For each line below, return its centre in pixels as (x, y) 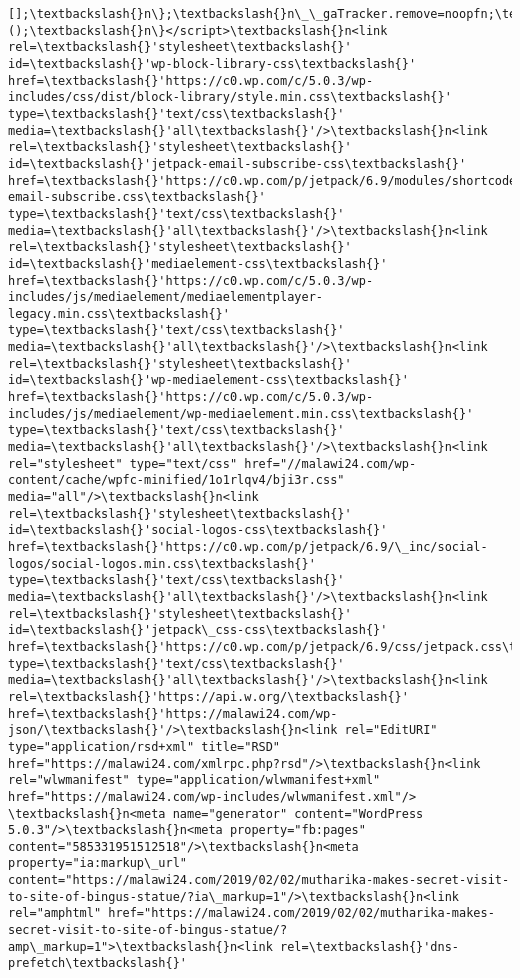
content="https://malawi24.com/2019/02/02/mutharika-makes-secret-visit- (259, 880)
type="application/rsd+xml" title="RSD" (144, 746)
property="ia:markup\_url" (97, 863)
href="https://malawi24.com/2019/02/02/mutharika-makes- (301, 913)
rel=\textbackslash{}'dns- (370, 946)
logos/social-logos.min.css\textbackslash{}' (162, 563)
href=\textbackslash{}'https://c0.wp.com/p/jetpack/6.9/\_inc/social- (248, 547)
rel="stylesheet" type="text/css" (123, 463)
